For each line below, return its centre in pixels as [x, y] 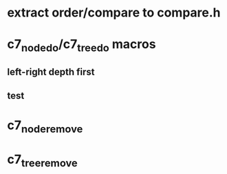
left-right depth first [51, 72]
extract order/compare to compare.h [114, 13]
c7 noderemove [45, 126]
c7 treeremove [42, 161]
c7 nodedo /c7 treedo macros [82, 46]
